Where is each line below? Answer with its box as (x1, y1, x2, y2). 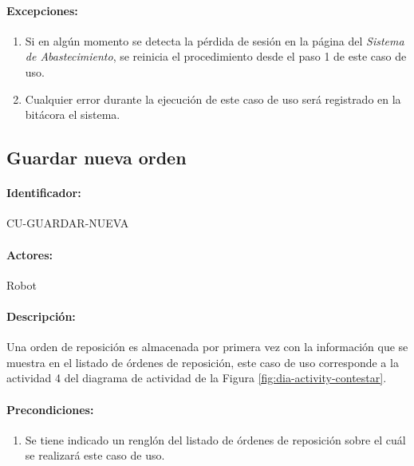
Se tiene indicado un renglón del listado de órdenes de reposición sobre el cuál (25, 431, 406, 448)
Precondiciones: (6, 401, 94, 417)
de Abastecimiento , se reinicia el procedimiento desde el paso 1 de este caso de (25, 48, 407, 65)
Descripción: (6, 307, 76, 324)
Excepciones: (6, 2, 78, 18)
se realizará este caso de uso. (25, 447, 165, 464)
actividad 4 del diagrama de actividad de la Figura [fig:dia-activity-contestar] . (6, 369, 387, 386)
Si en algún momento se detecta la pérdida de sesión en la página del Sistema (25, 32, 404, 49)
